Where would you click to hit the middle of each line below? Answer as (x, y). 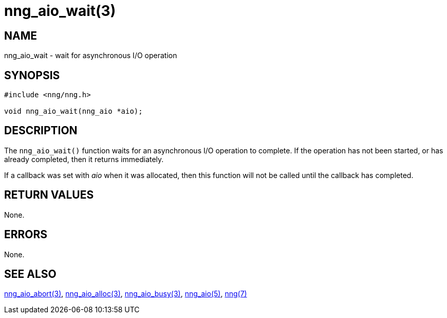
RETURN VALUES (49, 195)
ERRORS (26, 235)
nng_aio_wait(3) (60, 11)
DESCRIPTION (41, 131)
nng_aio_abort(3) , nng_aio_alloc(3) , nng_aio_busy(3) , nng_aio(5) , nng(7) (126, 294)
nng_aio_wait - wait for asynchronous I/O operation (91, 56)
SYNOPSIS (32, 75)
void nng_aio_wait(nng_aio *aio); (73, 111)
